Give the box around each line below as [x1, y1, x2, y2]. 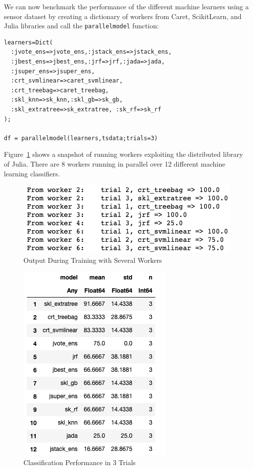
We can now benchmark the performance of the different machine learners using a [4, 1, 249, 11]
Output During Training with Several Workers [23, 255, 162, 265]
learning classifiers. [4, 168, 60, 178]
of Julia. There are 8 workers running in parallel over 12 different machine [4, 158, 226, 169]
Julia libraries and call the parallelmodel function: [4, 21, 159, 31]
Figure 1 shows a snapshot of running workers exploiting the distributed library [4, 149, 243, 159]
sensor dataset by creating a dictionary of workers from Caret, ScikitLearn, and [4, 11, 242, 21]
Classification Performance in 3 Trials [23, 457, 136, 467]
